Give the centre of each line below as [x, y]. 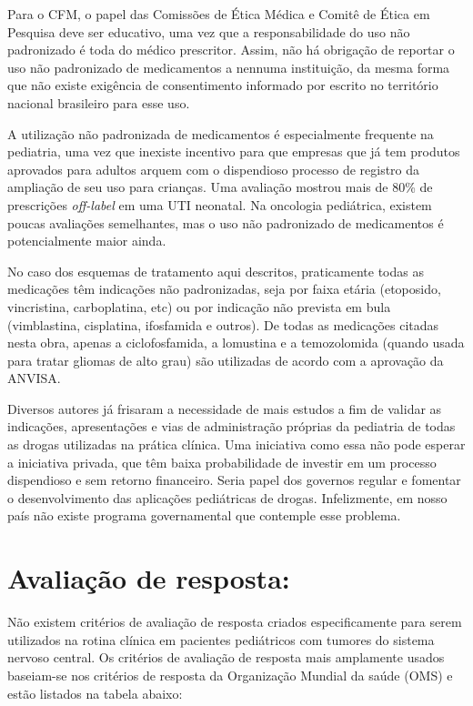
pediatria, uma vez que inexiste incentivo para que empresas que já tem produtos [234, 151]
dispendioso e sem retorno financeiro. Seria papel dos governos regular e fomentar [234, 480]
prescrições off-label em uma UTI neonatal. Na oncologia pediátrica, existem [220, 204]
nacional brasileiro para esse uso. [99, 102]
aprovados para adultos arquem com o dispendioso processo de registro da [214, 169]
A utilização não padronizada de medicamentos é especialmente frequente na [221, 133]
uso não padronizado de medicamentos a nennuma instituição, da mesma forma [229, 67]
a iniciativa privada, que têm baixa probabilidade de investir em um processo [222, 462]
